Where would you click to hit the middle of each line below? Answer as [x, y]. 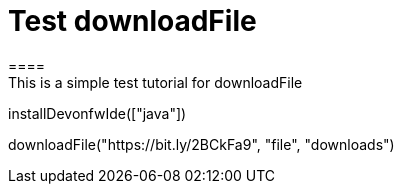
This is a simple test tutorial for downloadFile [155, 82]
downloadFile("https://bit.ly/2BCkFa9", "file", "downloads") [201, 144]
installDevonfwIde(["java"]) [97, 113]
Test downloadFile [132, 21]
